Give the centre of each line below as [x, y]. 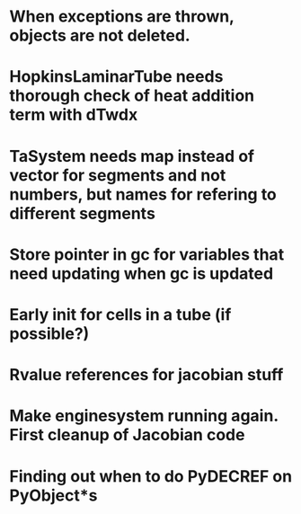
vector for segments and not [118, 175]
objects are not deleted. [100, 35]
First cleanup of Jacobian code [127, 435]
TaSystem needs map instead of [132, 156]
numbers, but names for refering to [143, 194]
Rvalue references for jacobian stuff [146, 375]
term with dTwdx [74, 115]
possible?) [49, 333]
